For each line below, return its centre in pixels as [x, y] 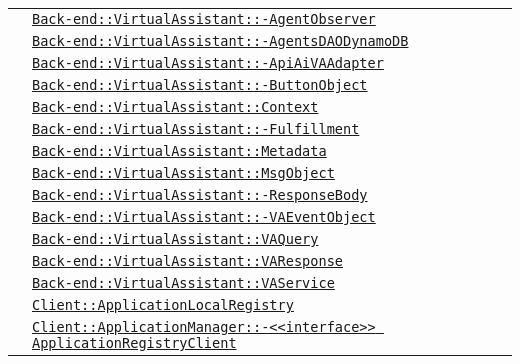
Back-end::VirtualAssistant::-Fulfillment [196, 129]
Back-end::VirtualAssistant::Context [175, 107]
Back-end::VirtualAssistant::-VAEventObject [204, 217]
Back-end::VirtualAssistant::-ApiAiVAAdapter [208, 63]
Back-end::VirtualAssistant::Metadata [179, 151]
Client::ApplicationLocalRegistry [163, 305]
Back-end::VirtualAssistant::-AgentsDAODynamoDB [220, 41]
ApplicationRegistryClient [134, 343]
